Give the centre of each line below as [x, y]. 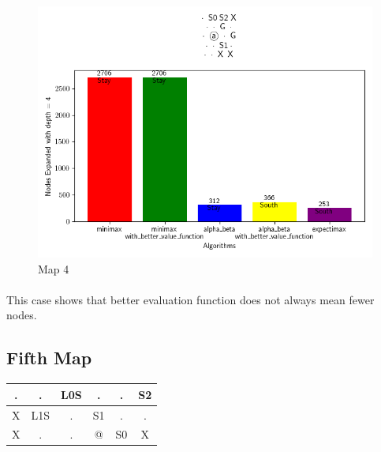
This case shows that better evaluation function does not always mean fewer [190, 299]
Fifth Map [49, 358]
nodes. [22, 315]
